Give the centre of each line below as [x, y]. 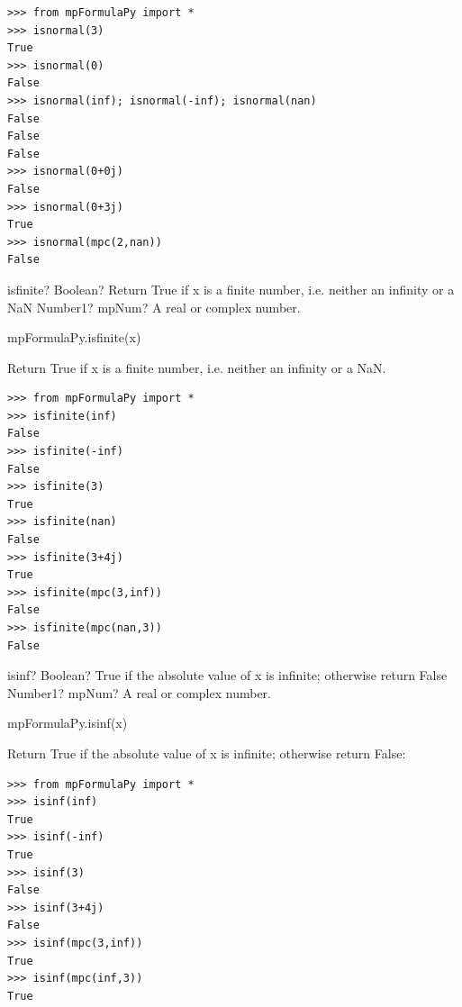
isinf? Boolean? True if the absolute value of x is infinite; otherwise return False [227, 675]
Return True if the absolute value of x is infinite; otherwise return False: [207, 753]
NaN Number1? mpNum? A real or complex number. [154, 307]
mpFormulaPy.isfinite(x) [74, 337]
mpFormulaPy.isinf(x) [68, 723]
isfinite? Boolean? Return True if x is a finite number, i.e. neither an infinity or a [231, 289]
